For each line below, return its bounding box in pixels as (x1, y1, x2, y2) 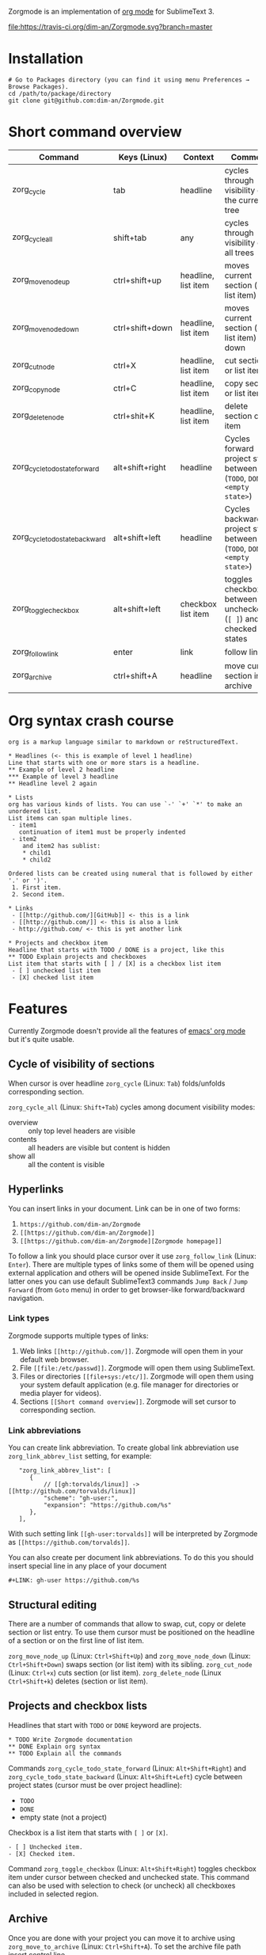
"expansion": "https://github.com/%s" (43, 1501, 172, 1509)
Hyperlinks (8, 1183, 64, 1196)
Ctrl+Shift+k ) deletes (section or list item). (8, 1676, 149, 1686)
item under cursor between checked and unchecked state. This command (8, 1872, 249, 1881)
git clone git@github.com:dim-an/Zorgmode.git (8, 97, 165, 105)
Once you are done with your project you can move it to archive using (8, 1933, 236, 1942)
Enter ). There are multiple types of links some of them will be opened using (8, 1259, 255, 1269)
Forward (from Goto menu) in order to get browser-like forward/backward (8, 1284, 245, 1294)
